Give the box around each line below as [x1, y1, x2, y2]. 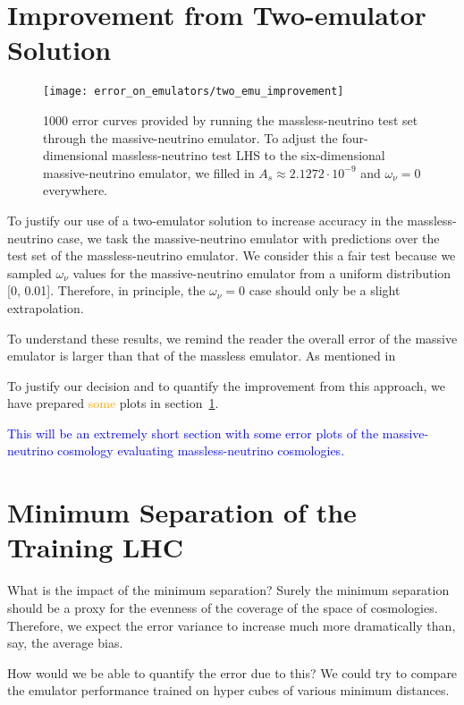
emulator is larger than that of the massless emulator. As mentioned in [7, 346, 396, 365]
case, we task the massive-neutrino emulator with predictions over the [57, 228, 440, 247]
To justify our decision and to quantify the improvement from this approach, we [7, 376, 446, 395]
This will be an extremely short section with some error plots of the [7, 423, 379, 442]
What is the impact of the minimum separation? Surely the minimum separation [7, 581, 450, 599]
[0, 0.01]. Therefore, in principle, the [7, 281, 206, 300]
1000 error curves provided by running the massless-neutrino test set [43, 110, 418, 129]
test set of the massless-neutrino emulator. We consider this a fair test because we [7, 246, 456, 265]
